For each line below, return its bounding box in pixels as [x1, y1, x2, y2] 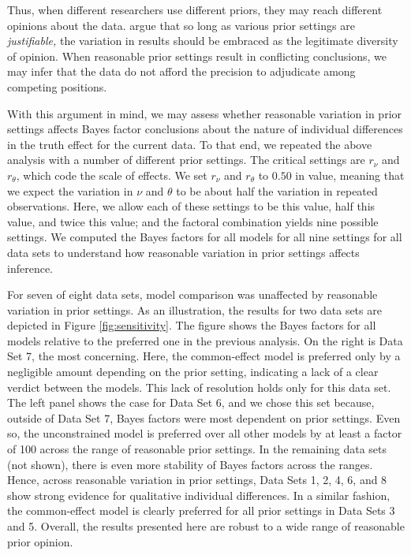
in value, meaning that [295, 166, 405, 183]
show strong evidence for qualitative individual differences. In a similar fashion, [7, 486, 390, 503]
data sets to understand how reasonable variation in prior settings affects [7, 244, 360, 260]
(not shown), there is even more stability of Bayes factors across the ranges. [7, 456, 373, 472]
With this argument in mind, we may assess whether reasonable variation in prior [7, 105, 402, 121]
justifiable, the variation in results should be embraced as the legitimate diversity [7, 32, 398, 49]
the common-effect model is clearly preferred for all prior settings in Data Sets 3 [7, 502, 395, 519]
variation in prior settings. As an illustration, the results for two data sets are [7, 301, 382, 318]
